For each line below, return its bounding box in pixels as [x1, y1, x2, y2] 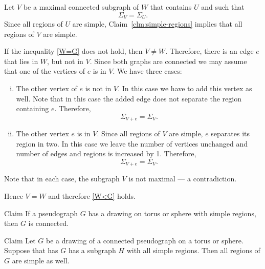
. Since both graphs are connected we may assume [90, 55, 247, 66]
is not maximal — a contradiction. [128, 173, 237, 184]
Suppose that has [4, 245, 58, 256]
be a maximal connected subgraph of [23, 2, 139, 12]
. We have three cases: [113, 66, 182, 76]
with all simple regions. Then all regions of [126, 245, 260, 256]
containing [16, 103, 49, 114]
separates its [211, 128, 250, 139]
